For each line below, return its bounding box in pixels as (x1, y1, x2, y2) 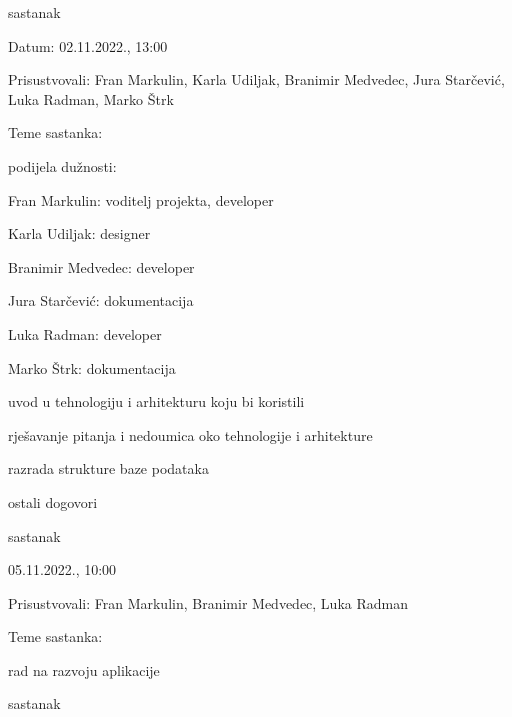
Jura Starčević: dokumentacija (8, 290, 194, 311)
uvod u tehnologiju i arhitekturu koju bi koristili (8, 391, 305, 412)
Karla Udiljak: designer (8, 223, 151, 244)
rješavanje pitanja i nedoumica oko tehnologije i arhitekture (8, 424, 373, 445)
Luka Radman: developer (8, 323, 162, 344)
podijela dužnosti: (8, 155, 117, 176)
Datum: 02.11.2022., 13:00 (8, 35, 168, 56)
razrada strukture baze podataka (8, 458, 209, 479)
